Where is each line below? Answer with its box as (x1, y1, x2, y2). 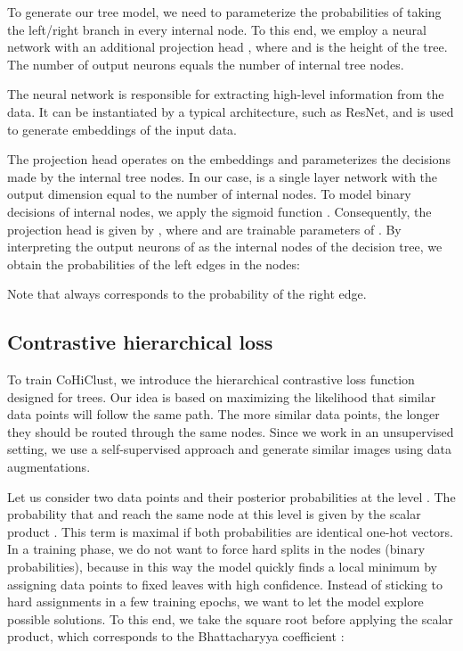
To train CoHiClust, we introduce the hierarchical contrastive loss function (7, 370, 415, 389)
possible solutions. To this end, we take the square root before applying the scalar (7, 609, 453, 628)
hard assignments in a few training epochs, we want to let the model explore (7, 592, 424, 611)
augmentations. (7, 457, 91, 476)
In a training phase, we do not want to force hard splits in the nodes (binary (7, 540, 426, 558)
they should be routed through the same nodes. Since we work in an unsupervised (7, 422, 454, 441)
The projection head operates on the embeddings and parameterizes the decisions (7, 150, 451, 169)
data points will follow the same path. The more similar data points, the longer (7, 405, 440, 424)
